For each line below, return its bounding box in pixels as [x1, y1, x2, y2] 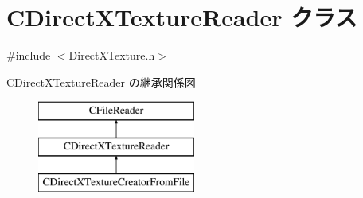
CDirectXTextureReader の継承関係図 [6, 73, 196, 90]
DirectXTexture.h [68, 47, 155, 64]
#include [6, 47, 51, 64]
